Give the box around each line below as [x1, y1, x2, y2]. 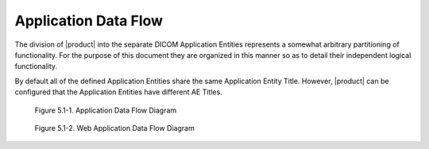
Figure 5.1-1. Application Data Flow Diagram [34, 105, 177, 115]
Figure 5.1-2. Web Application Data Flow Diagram [34, 123, 195, 132]
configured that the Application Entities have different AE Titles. [14, 87, 222, 97]
